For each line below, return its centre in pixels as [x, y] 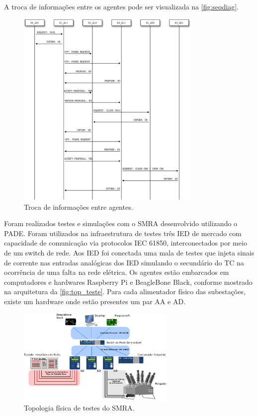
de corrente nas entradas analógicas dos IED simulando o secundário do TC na [124, 262]
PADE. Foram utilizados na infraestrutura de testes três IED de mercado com [123, 233]
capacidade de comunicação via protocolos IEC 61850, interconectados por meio [126, 243]
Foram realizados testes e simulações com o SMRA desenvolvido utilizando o [121, 223]
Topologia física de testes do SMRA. [79, 407]
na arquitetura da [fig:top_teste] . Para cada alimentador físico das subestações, [125, 291]
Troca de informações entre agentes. [79, 207]
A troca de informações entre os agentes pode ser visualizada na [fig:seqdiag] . [121, 6]
